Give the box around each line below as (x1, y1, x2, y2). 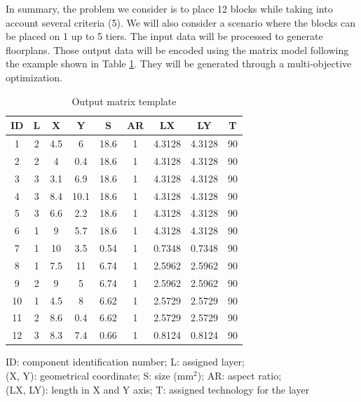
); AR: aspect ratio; (197, 368, 282, 382)
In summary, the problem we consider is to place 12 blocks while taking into (6, 1, 333, 15)
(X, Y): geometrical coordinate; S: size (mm (6, 368, 194, 382)
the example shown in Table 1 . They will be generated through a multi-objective (6, 56, 352, 71)
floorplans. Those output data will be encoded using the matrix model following (6, 42, 349, 57)
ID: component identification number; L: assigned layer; (6, 354, 245, 369)
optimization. (6, 69, 62, 84)
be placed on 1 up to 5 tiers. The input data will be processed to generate (6, 29, 323, 43)
